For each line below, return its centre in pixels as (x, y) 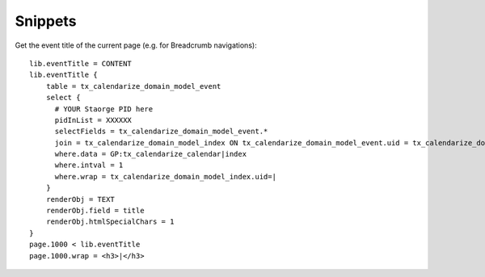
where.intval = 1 (89, 165)
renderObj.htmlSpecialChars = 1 (110, 222)
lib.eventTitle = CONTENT (81, 63)
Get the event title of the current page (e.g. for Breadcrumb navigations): (136, 45)
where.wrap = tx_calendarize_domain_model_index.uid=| (165, 176)
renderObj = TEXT (80, 199)
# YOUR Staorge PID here (104, 109)
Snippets (46, 21)
